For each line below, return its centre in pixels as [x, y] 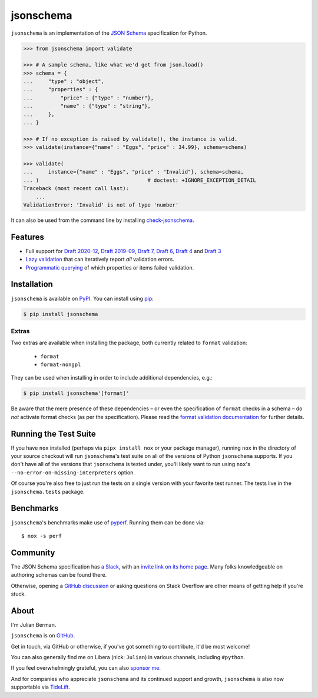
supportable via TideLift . [41, 687]
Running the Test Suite [54, 433]
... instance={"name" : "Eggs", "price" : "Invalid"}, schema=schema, [134, 172]
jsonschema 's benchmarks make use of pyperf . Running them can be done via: [108, 522]
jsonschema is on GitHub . [43, 636]
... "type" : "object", [64, 82]
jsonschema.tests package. [48, 491]
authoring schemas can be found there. [59, 575]
